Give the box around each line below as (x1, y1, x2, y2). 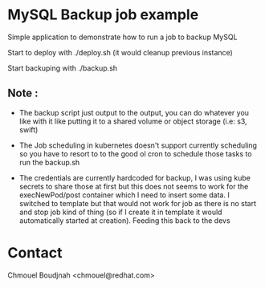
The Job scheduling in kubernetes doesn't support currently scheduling (18, 140, 258, 150)
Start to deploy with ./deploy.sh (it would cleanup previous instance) (7, 47, 234, 57)
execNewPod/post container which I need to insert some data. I (18, 190, 230, 200)
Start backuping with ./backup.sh (7, 63, 118, 73)
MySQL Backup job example (7, 6, 199, 24)
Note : (7, 87, 39, 100)
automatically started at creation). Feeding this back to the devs (18, 215, 230, 225)
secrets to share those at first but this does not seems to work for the (18, 181, 249, 191)
